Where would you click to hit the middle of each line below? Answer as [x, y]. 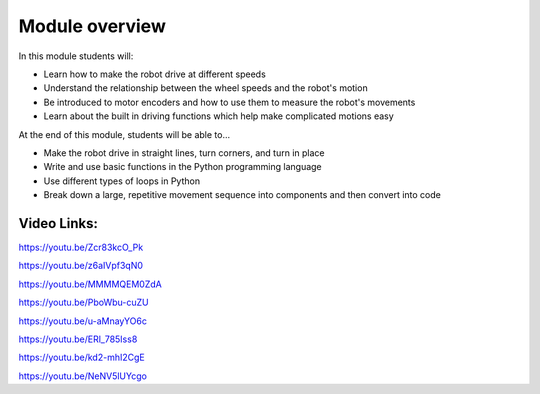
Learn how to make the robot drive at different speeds [155, 74]
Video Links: [58, 223]
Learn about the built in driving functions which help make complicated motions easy [218, 116]
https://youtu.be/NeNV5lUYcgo [82, 376]
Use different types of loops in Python [121, 181]
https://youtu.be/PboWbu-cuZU [83, 302]
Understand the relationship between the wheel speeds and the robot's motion [206, 88]
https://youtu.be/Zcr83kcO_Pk [81, 247]
